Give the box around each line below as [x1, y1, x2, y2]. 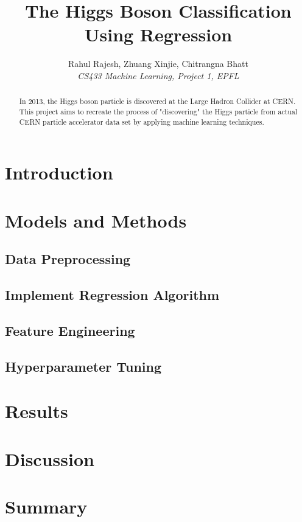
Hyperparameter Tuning [5, 357, 162, 375]
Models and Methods [5, 207, 187, 232]
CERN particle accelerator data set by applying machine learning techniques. [19, 116, 264, 127]
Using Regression [84, 22, 233, 47]
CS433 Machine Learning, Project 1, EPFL [77, 69, 239, 82]
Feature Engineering [5, 321, 135, 339]
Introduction [5, 160, 113, 185]
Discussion [5, 446, 94, 471]
